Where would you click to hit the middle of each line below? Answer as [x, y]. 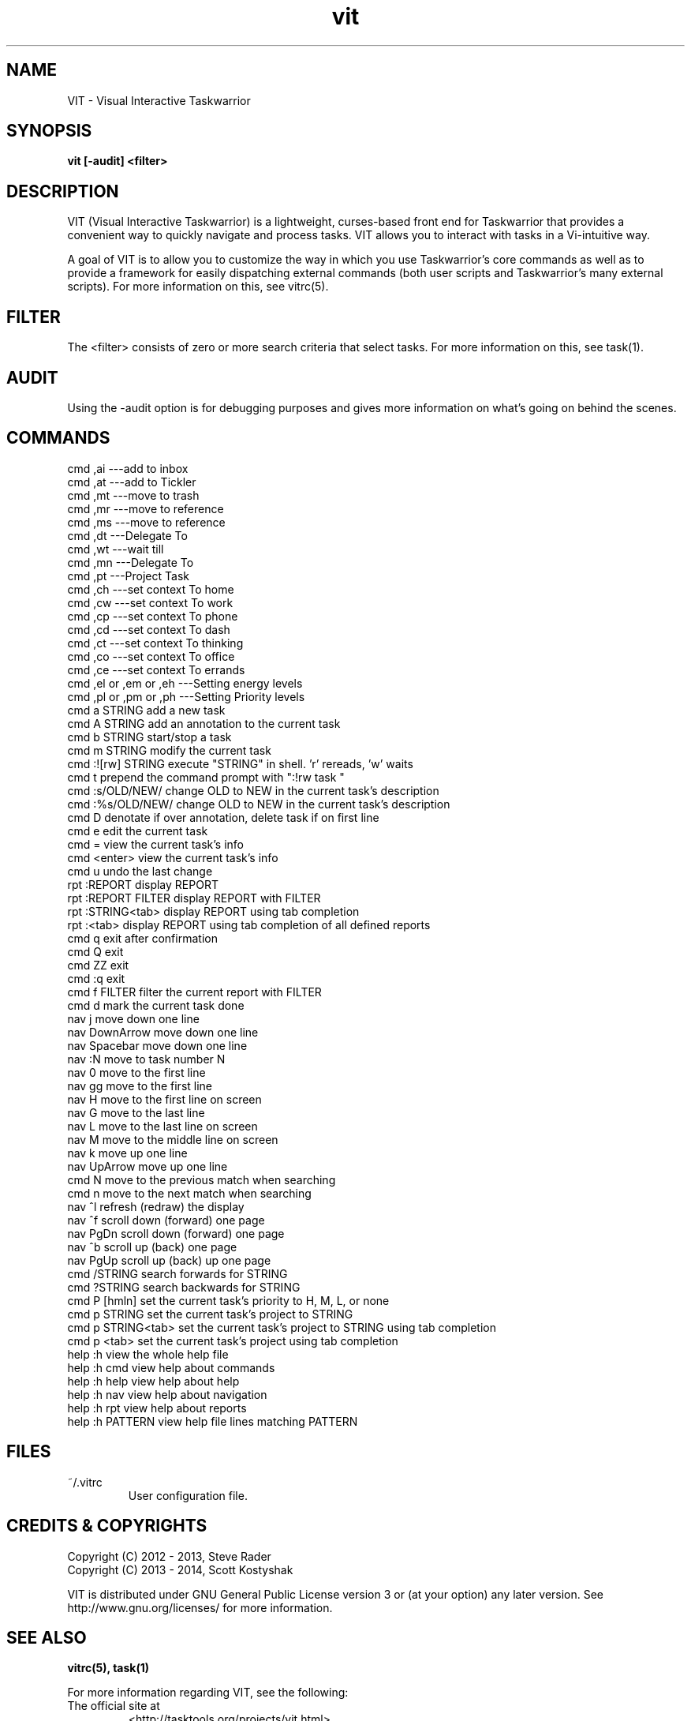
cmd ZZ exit [98, 965]
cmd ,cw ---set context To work [150, 602]
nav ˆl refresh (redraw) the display [156, 1206]
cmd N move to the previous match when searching [202, 1179]
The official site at [114, 1706]
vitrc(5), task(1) [108, 1668]
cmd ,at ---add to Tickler [132, 482]
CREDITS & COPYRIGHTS [107, 1526]
